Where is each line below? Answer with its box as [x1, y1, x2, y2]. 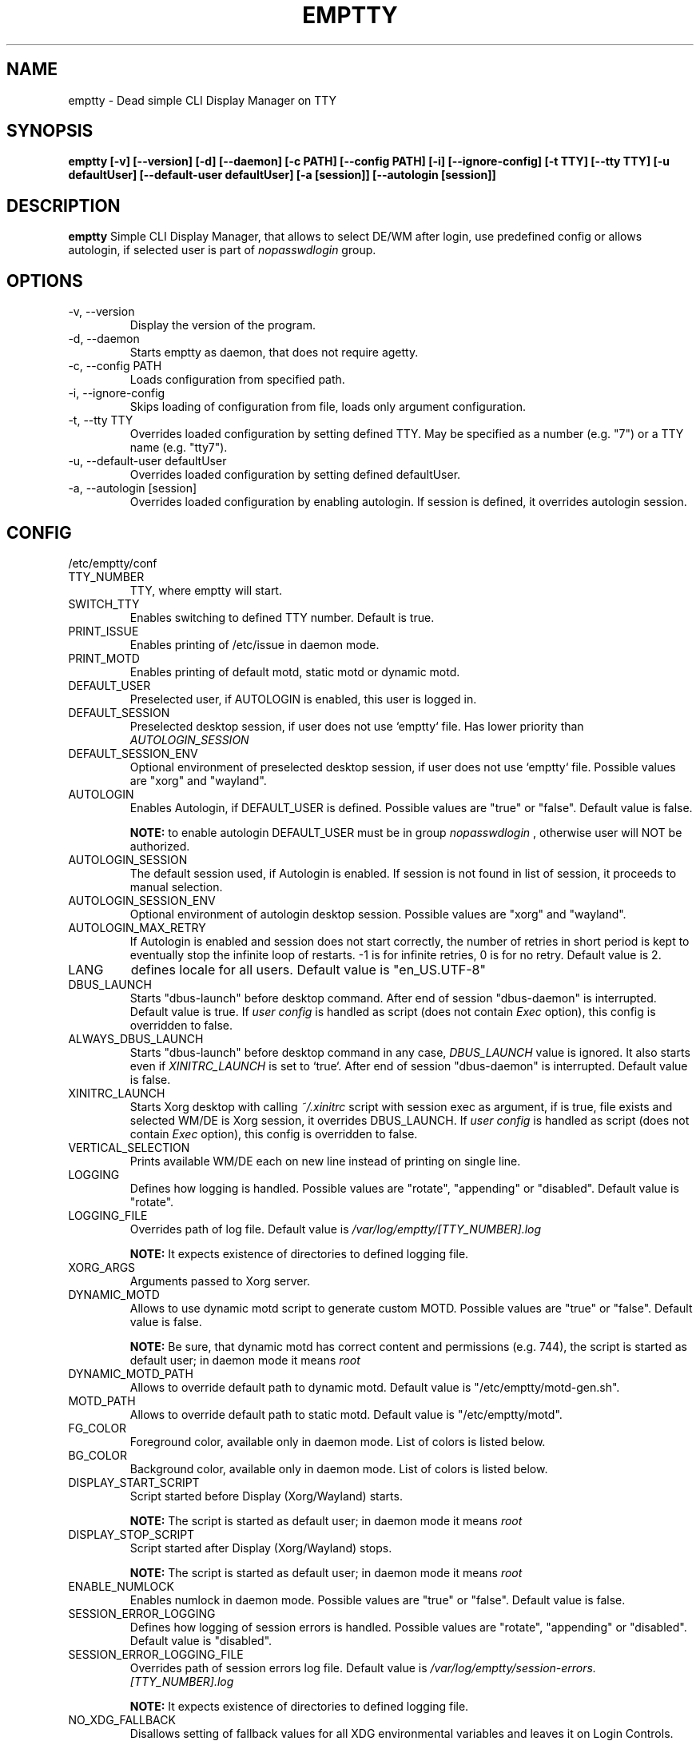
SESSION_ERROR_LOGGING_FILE [68, 1647, 244, 1661]
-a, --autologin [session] [68, 481, 197, 496]
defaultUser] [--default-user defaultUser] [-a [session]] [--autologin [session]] [68, 168, 496, 182]
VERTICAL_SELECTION [68, 1140, 190, 1154]
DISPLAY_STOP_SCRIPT [68, 1527, 195, 1541]
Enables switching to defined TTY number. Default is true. [129, 610, 435, 624]
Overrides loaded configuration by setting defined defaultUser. [129, 468, 461, 482]
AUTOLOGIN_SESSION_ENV [68, 893, 216, 907]
